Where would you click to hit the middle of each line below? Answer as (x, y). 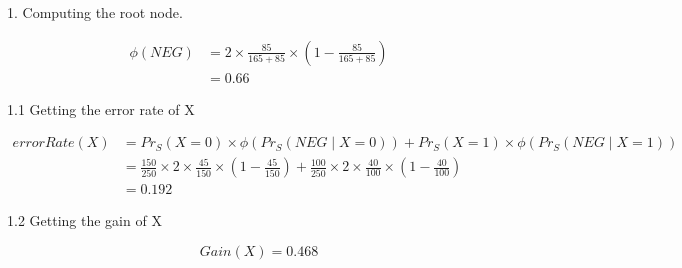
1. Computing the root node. (95, 12)
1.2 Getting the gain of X (84, 220)
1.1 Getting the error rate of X (101, 108)
